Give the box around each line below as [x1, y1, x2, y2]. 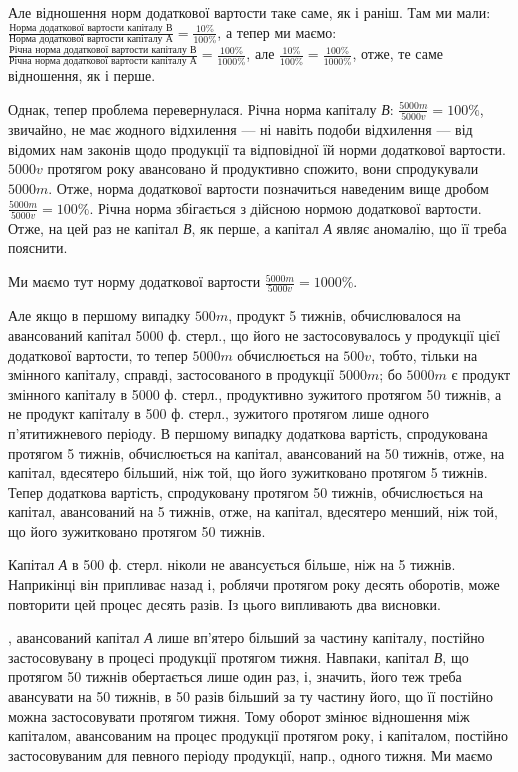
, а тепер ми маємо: [217, 21, 337, 42]
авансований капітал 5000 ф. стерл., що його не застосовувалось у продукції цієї [8, 324, 500, 345]
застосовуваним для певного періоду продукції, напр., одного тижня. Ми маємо [8, 744, 493, 765]
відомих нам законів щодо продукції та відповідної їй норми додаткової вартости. [8, 138, 506, 159]
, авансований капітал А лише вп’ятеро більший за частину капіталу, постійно [8, 627, 485, 648]
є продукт [451, 364, 511, 385]
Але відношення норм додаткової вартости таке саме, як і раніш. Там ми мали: [8, 2, 491, 22]
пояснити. [8, 237, 68, 258]
